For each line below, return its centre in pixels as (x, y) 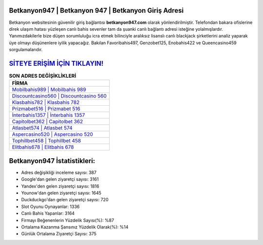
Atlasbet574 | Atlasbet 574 (42, 128)
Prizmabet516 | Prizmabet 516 (46, 109)
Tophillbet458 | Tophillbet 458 (47, 141)
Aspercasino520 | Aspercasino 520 (53, 134)
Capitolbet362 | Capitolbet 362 (47, 122)
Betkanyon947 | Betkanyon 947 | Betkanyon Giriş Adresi (96, 10)
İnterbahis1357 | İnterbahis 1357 (48, 115)
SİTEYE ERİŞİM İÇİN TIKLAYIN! (56, 63)
